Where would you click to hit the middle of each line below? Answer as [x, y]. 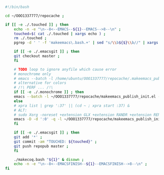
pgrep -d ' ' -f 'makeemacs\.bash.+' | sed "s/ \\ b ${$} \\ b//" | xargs [86, 43]
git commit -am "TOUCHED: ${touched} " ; [55, 141]
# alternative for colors [40, 83]
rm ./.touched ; [31, 38]
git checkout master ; [37, 56]
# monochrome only [32, 74]
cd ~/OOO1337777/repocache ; [35, 16]
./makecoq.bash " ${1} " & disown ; [49, 159]
